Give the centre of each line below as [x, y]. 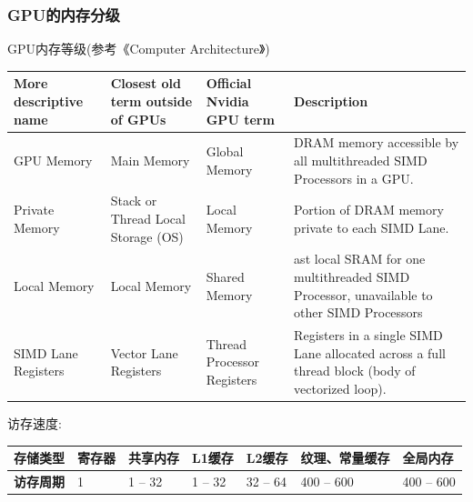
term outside [151, 100]
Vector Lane [144, 352]
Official [229, 83]
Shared [225, 276]
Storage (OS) [147, 236]
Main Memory [150, 160]
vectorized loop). [340, 388]
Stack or [134, 201]
